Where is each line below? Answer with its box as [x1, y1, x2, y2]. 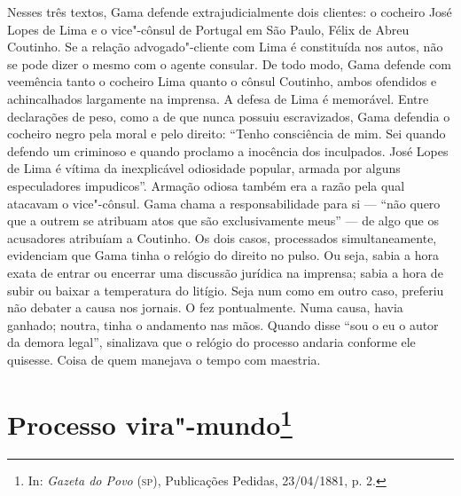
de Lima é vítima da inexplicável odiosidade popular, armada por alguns [7, 159, 401, 177]
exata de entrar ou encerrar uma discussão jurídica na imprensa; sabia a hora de [7, 263, 443, 281]
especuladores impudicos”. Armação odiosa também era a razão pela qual [7, 176, 405, 194]
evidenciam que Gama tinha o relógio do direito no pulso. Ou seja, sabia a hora [7, 246, 439, 264]
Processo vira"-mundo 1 [7, 402, 293, 442]
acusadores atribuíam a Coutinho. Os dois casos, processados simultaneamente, [7, 228, 437, 247]
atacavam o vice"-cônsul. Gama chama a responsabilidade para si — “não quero [7, 193, 441, 212]
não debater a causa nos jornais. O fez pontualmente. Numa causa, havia [7, 298, 403, 317]
